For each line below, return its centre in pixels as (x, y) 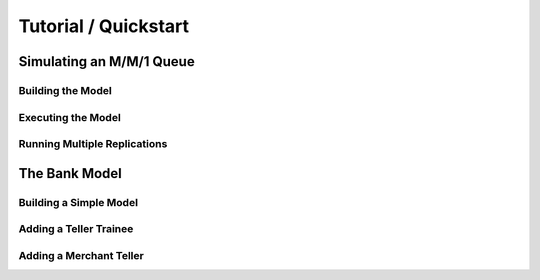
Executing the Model (70, 117)
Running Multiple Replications (93, 144)
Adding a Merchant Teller (81, 255)
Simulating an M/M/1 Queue (106, 61)
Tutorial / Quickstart (104, 26)
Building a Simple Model (78, 202)
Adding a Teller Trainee (76, 229)
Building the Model (65, 90)
